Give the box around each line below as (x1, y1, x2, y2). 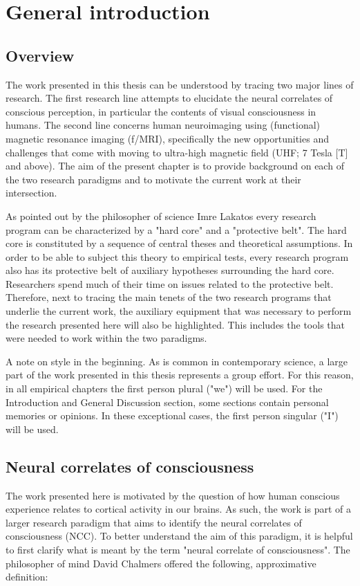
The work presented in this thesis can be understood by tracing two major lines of (6, 77, 354, 91)
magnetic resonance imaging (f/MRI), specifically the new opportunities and (6, 131, 329, 145)
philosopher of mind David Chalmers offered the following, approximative (6, 556, 316, 570)
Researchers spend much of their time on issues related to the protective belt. (6, 276, 334, 291)
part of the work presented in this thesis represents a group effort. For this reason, (6, 367, 354, 382)
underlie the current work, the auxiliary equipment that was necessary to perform (6, 304, 352, 318)
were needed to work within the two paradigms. (6, 331, 207, 345)
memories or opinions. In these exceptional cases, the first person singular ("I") (6, 408, 339, 423)
